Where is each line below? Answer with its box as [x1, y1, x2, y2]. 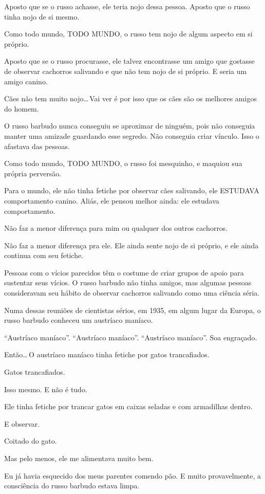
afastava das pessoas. [4, 140, 70, 151]
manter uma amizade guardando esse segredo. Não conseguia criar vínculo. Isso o [4, 130, 259, 141]
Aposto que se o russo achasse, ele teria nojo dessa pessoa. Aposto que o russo [4, 1, 250, 11]
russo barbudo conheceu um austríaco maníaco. [4, 315, 153, 325]
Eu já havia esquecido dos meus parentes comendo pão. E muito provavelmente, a [4, 470, 261, 481]
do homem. [4, 103, 39, 114]
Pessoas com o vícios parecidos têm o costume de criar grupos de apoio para [4, 267, 244, 278]
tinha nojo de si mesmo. [4, 11, 80, 22]
